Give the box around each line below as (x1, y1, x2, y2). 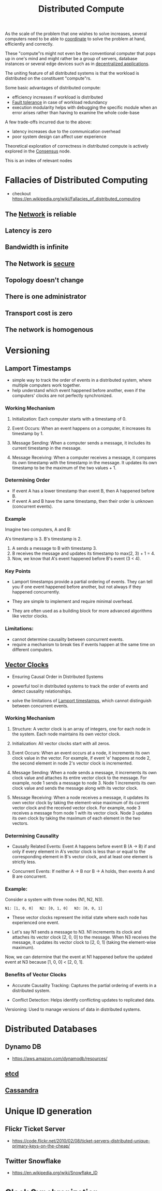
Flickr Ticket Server (5, 1125, 66, 1133)
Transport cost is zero (5, 309, 73, 317)
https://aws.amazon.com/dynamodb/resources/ (12, 1055, 108, 1061)
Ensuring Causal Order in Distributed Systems (12, 674, 103, 680)
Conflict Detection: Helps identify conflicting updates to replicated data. (12, 997, 155, 1003)
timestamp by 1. (12, 430, 44, 436)
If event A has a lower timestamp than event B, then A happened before (12, 488, 155, 493)
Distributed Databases (5, 1023, 98, 1034)
